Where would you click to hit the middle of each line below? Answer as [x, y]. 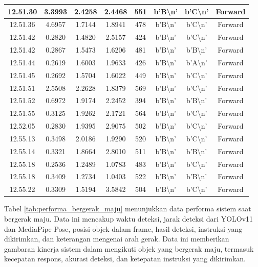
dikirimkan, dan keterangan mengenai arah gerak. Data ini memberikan [117, 239]
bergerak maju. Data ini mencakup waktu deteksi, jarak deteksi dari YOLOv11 [129, 219]
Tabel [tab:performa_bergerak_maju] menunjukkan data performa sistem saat [128, 209]
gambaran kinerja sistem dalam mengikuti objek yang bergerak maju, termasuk [129, 248]
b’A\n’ [197, 62]
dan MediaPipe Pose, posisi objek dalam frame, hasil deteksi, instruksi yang [123, 228]
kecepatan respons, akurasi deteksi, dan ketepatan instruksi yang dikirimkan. [125, 259]
